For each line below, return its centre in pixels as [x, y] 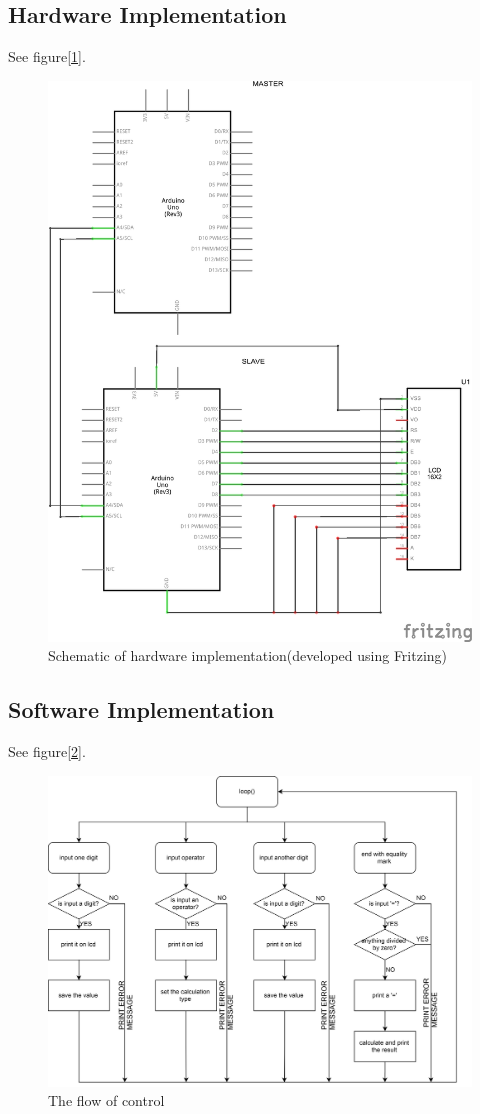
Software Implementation [141, 709]
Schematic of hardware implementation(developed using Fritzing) [248, 655]
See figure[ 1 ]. [47, 56]
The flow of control [106, 1100]
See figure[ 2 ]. [47, 751]
